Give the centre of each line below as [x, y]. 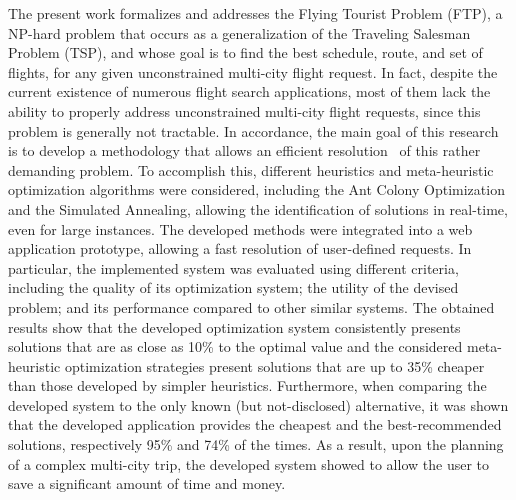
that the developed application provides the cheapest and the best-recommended [255, 424]
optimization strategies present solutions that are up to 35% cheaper [274, 365]
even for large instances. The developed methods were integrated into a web [240, 228]
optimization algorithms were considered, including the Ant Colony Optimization [256, 189]
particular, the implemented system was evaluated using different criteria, [233, 267]
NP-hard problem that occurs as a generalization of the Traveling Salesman [239, 32]
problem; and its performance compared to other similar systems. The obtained [251, 306]
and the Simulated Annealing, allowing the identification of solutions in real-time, [258, 208]
